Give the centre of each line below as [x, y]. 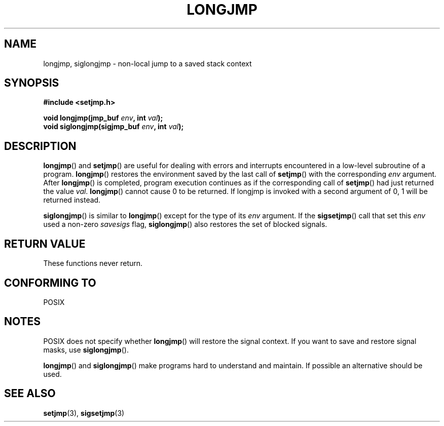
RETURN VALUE [45, 244]
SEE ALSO [30, 394]
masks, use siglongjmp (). [86, 350]
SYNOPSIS [32, 83]
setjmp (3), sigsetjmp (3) [84, 413]
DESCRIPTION [40, 146]
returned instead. [72, 200]
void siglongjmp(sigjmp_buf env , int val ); [114, 127]
